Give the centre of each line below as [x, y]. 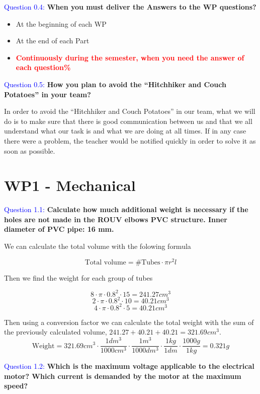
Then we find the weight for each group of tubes [78, 277]
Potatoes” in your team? [48, 94]
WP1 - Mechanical [70, 185]
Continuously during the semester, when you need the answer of [130, 57]
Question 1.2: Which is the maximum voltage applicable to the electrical [129, 366]
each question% [43, 67]
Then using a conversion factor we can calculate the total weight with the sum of [129, 322]
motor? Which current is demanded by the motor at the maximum [123, 376]
